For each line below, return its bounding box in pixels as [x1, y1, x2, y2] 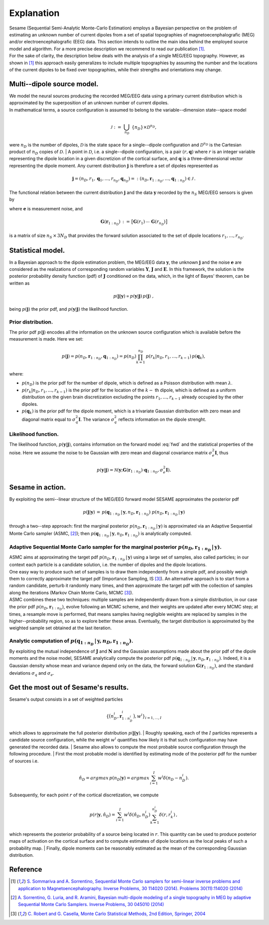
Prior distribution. [9, 319, 53, 326]
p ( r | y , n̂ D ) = [89, 812, 116, 819]
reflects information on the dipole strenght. [118, 416, 206, 422]
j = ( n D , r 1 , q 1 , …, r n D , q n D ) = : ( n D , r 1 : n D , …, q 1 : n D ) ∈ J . [72, 176, 196, 184]
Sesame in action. [9, 483, 66, 491]
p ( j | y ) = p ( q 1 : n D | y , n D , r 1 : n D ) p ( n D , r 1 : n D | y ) [83, 509, 185, 517]
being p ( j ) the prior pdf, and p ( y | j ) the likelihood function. [9, 306, 129, 312]
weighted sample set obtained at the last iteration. [9, 625, 112, 631]
